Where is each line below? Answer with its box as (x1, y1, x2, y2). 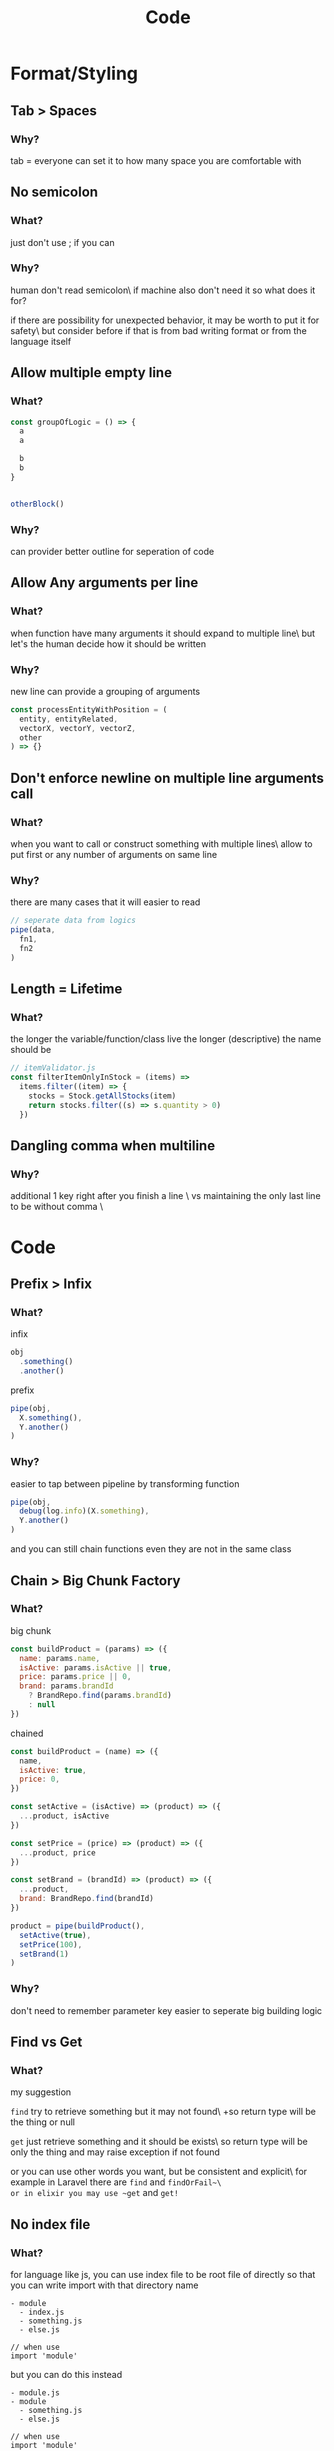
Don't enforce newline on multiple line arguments (10, 769, 325, 786)
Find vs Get (10, 2033, 83, 2050)
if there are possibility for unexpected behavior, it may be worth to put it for (10, 314, 320, 326)
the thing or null (10, 2116, 75, 2128)
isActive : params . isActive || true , (19, 1662, 172, 1673)
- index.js (19, 2307, 65, 2317)
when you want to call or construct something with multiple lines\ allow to (10, 838, 313, 850)
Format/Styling (10, 62, 138, 85)
